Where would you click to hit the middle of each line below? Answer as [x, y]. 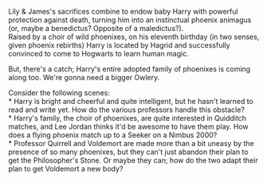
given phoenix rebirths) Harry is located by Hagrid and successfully [119, 45]
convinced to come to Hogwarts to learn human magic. [98, 54]
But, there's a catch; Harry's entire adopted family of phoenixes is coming [130, 69]
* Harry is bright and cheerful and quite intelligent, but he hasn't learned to [131, 101]
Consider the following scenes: [59, 93]
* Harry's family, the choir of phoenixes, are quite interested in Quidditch [128, 118]
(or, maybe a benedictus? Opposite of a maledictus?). [96, 28]
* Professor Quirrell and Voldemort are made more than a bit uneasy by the [132, 143]
